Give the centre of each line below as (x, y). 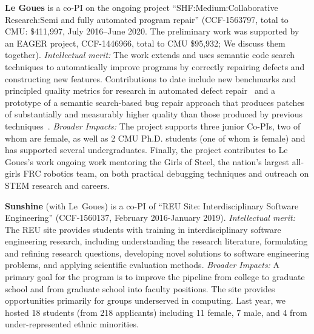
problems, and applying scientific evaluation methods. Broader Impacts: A (142, 265)
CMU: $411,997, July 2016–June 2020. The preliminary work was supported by (152, 31)
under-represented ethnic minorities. (72, 324)
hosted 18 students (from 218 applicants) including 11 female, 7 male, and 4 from (156, 312)
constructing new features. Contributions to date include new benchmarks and (150, 78)
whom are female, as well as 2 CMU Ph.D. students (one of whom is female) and (155, 138)
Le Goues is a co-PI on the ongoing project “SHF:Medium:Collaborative (142, 7)
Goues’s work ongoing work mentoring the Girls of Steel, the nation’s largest (147, 161)
